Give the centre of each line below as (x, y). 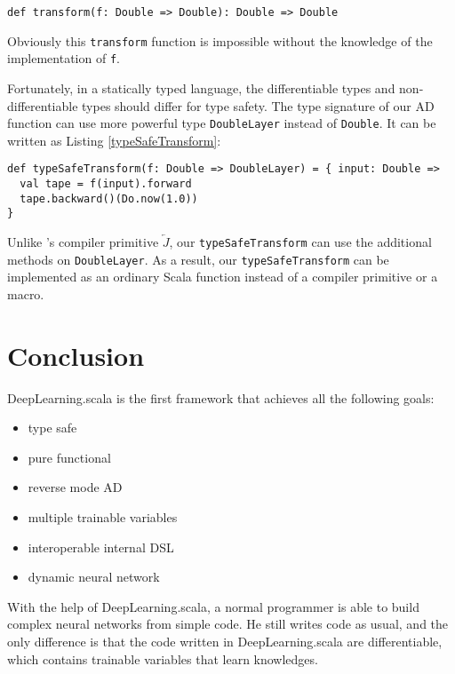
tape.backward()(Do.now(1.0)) (109, 198)
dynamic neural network (94, 577)
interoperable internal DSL (101, 547)
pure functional (69, 457)
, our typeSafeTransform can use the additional (300, 242)
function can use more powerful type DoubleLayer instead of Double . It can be (222, 123)
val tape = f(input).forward (106, 184)
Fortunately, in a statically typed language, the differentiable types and (201, 87)
